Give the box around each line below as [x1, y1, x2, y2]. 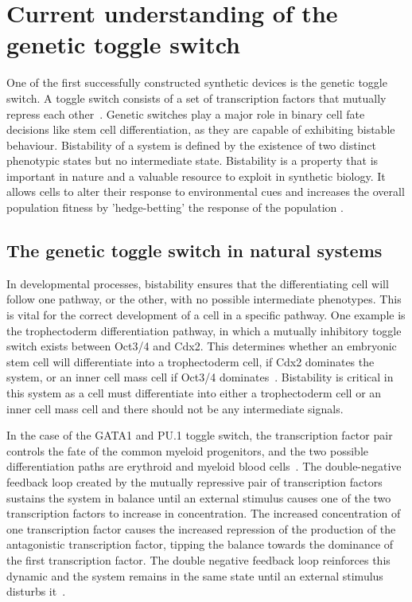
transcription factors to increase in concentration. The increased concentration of [6, 505, 401, 522]
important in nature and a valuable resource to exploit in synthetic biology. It [6, 167, 386, 184]
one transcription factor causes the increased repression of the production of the [6, 520, 396, 537]
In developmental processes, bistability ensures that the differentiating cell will [6, 275, 389, 291]
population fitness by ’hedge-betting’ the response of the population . [6, 199, 344, 216]
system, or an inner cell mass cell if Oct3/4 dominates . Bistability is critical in [6, 369, 394, 385]
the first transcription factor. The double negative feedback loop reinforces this [6, 551, 391, 568]
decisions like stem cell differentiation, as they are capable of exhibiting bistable [6, 121, 395, 138]
